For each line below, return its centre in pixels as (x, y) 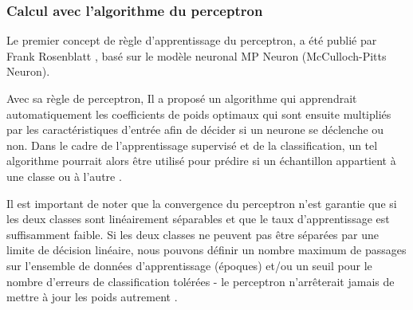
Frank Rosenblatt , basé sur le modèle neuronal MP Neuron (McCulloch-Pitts (197, 55)
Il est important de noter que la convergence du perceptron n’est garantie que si (202, 203)
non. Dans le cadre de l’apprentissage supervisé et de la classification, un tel (192, 145)
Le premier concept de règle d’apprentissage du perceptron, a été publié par (192, 40)
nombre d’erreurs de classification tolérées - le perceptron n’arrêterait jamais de (201, 281)
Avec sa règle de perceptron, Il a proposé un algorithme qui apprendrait (182, 98)
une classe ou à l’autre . (64, 176)
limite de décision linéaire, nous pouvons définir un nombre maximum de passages (206, 250)
